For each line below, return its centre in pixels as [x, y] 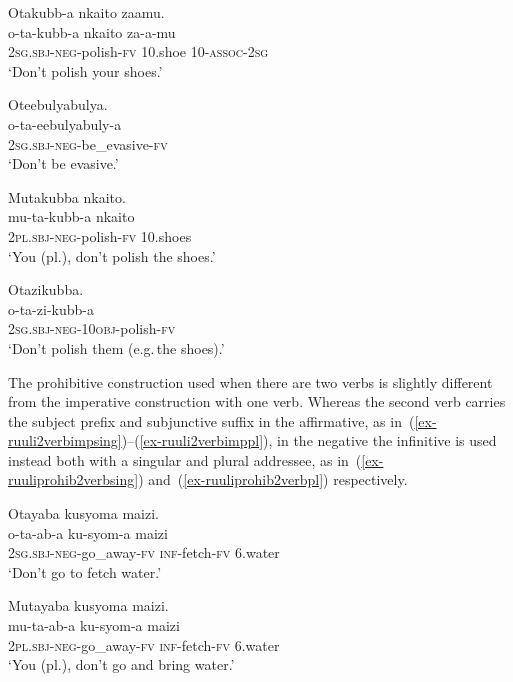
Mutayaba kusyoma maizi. [88, 605]
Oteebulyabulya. [58, 104]
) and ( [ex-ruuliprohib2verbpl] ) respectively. [273, 479]
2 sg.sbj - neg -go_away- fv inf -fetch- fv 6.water [144, 552]
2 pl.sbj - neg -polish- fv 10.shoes [100, 235]
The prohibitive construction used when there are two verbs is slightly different [250, 381]
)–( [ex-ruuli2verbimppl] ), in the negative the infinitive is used [309, 440]
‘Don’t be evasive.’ [63, 163]
